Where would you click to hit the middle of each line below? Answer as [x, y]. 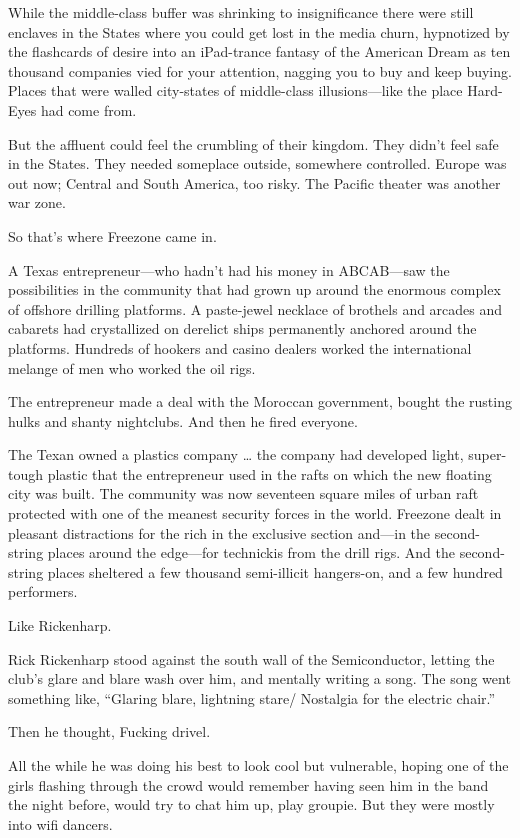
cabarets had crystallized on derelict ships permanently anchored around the [242, 328]
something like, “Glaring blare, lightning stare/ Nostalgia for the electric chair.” [252, 697]
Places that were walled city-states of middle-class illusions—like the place [235, 90]
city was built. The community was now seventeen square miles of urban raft [243, 493]
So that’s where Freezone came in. [112, 235]
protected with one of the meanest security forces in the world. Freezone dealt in [255, 513]
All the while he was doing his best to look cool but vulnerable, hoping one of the [258, 765]
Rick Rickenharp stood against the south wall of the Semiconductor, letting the [251, 658]
